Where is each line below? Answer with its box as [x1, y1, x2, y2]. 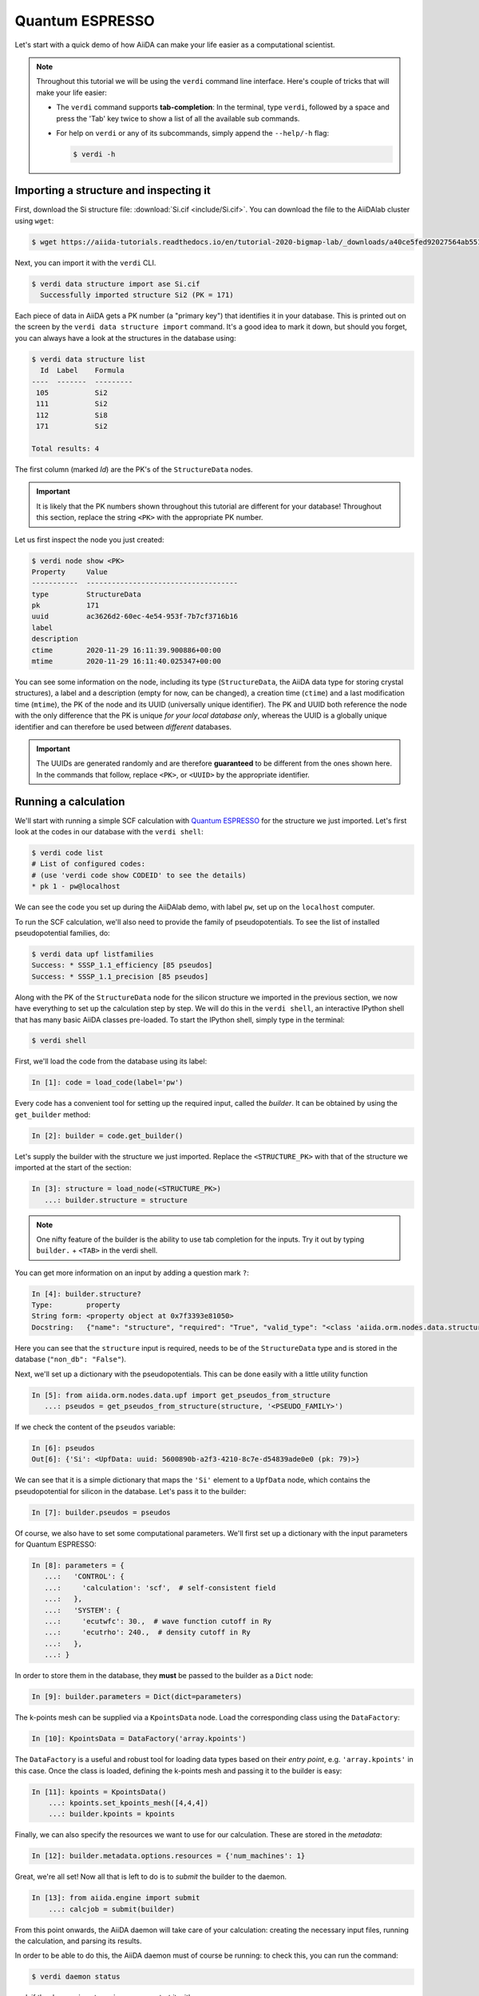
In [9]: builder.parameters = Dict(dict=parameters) [31, 1693, 243, 1701]
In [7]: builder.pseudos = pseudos [31, 1507, 171, 1517]
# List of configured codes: [31, 859, 146, 869]
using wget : [14, 216, 54, 225]
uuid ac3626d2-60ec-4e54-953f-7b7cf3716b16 [31, 612, 239, 621]
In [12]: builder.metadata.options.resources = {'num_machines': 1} [31, 1851, 306, 1860]
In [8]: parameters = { [31, 1561, 125, 1570]
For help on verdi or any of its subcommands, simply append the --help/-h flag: [56, 128, 330, 137]
